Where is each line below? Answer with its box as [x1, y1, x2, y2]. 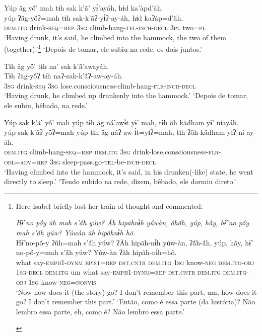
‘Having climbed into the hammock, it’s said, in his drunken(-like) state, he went [4, 166, 253, 177]
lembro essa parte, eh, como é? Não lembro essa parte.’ [16, 306, 185, 316]
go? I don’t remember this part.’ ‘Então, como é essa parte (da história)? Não [16, 296, 255, 307]
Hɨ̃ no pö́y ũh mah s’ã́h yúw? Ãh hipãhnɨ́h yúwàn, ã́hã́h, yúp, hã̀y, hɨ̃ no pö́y [16, 217, 249, 228]
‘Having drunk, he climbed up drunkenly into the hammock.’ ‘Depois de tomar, [4, 90, 248, 101]
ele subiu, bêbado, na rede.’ [4, 100, 88, 110]
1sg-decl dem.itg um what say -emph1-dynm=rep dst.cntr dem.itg [16, 267, 221, 277]
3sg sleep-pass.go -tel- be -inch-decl [49, 156, 156, 166]
